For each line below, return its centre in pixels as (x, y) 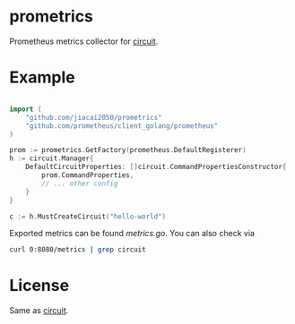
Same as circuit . (39, 311)
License (39, 286)
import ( (26, 109)
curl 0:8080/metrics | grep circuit (78, 250)
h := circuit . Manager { (52, 158)
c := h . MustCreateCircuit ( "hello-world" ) (88, 217)
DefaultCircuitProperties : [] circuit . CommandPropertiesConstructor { (156, 167)
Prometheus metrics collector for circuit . (84, 41)
